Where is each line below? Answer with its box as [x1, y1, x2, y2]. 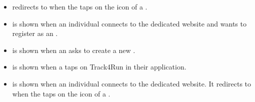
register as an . [12, 28, 58, 38]
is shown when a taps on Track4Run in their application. [12, 61, 186, 72]
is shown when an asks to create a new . [12, 44, 135, 55]
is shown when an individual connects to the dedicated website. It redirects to [12, 78, 251, 88]
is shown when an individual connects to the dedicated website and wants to [12, 18, 246, 28]
